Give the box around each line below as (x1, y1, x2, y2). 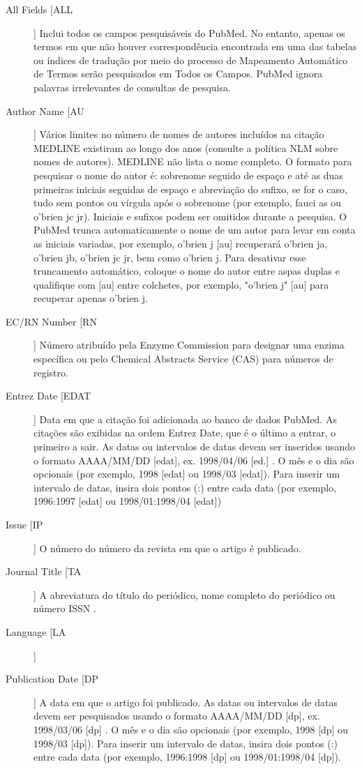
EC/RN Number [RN (6, 314, 97, 328)
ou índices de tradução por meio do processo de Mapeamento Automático (33, 52, 348, 67)
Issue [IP (6, 517, 43, 531)
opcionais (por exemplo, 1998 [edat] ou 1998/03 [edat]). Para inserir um (33, 466, 340, 481)
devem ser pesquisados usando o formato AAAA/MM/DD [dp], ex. (33, 708, 320, 723)
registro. (33, 365, 68, 379)
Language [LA (6, 624, 66, 639)
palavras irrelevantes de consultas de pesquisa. (33, 79, 231, 94)
